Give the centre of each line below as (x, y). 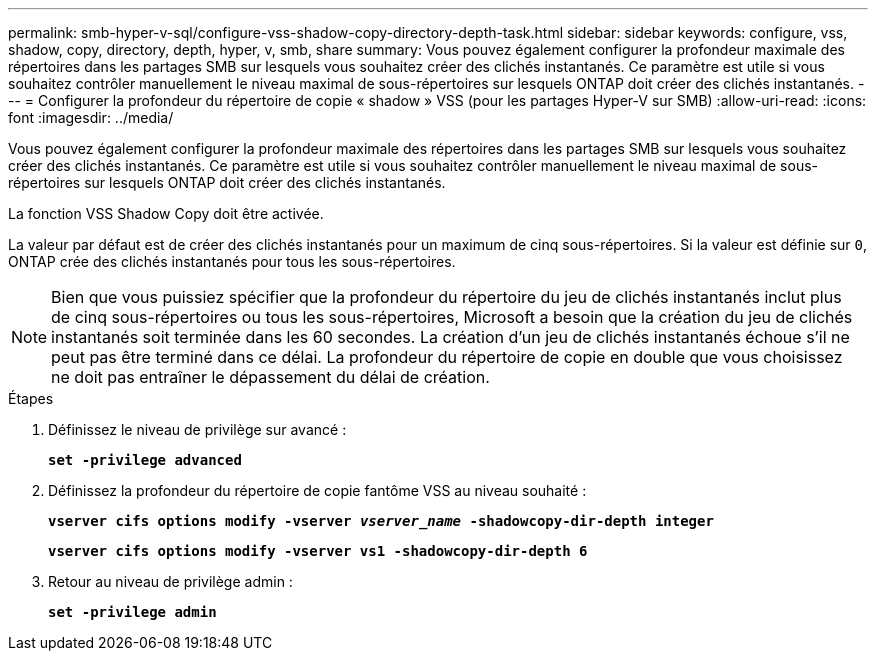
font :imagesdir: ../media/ (91, 117)
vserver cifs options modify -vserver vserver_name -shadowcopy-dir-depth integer (381, 521)
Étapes (31, 398)
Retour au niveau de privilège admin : (170, 581)
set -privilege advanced (145, 460)
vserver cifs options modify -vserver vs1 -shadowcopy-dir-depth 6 (318, 551)
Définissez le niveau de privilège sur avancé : (197, 429)
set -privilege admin (132, 612)
